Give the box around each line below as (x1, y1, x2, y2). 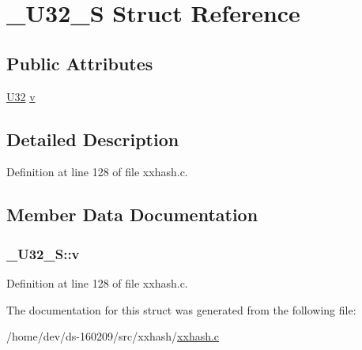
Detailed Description (6, 126, 179, 151)
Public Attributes (6, 51, 153, 75)
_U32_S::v (6, 243, 80, 263)
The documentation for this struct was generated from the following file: (6, 301, 356, 318)
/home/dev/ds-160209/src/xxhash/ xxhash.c (6, 328, 220, 344)
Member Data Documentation (6, 202, 258, 227)
